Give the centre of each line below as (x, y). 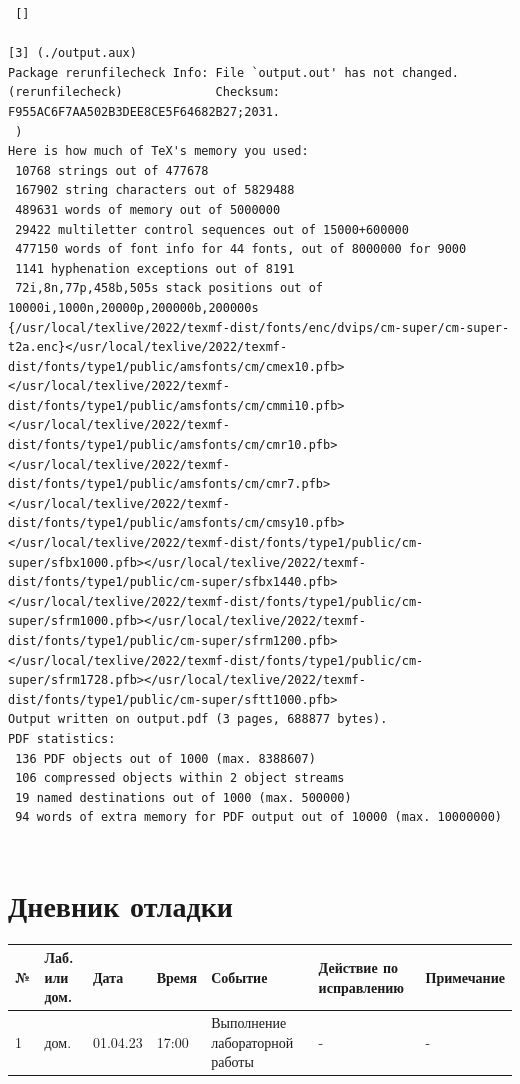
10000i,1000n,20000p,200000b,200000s (133, 307)
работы (232, 1061)
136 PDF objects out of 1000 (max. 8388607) (165, 758)
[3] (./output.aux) (72, 53)
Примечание (465, 976)
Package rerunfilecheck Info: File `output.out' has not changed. (234, 72)
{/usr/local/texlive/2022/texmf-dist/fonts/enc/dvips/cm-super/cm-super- (259, 327)
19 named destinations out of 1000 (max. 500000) (183, 797)
